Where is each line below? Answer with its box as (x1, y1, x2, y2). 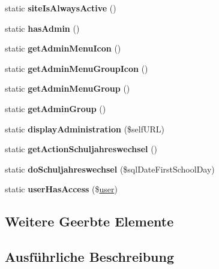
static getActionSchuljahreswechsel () (5, 143, 158, 155)
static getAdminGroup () (5, 102, 106, 114)
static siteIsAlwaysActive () (5, 2, 116, 14)
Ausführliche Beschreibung (5, 247, 174, 266)
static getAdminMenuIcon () (5, 42, 121, 55)
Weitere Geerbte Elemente (5, 212, 174, 231)
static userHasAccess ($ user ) (5, 183, 118, 195)
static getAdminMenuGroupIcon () (5, 62, 148, 74)
